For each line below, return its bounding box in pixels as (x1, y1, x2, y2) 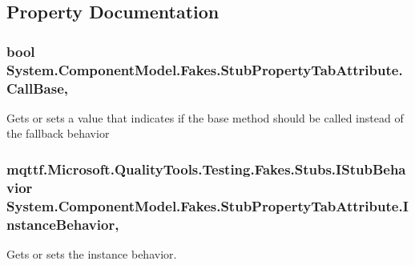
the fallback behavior (6, 125, 110, 142)
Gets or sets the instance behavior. (6, 246, 177, 263)
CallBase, (6, 78, 68, 98)
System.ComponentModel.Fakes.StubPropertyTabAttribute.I (6, 195, 409, 215)
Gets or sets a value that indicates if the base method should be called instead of (6, 109, 404, 126)
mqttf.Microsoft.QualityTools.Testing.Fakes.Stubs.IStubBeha (6, 159, 406, 179)
